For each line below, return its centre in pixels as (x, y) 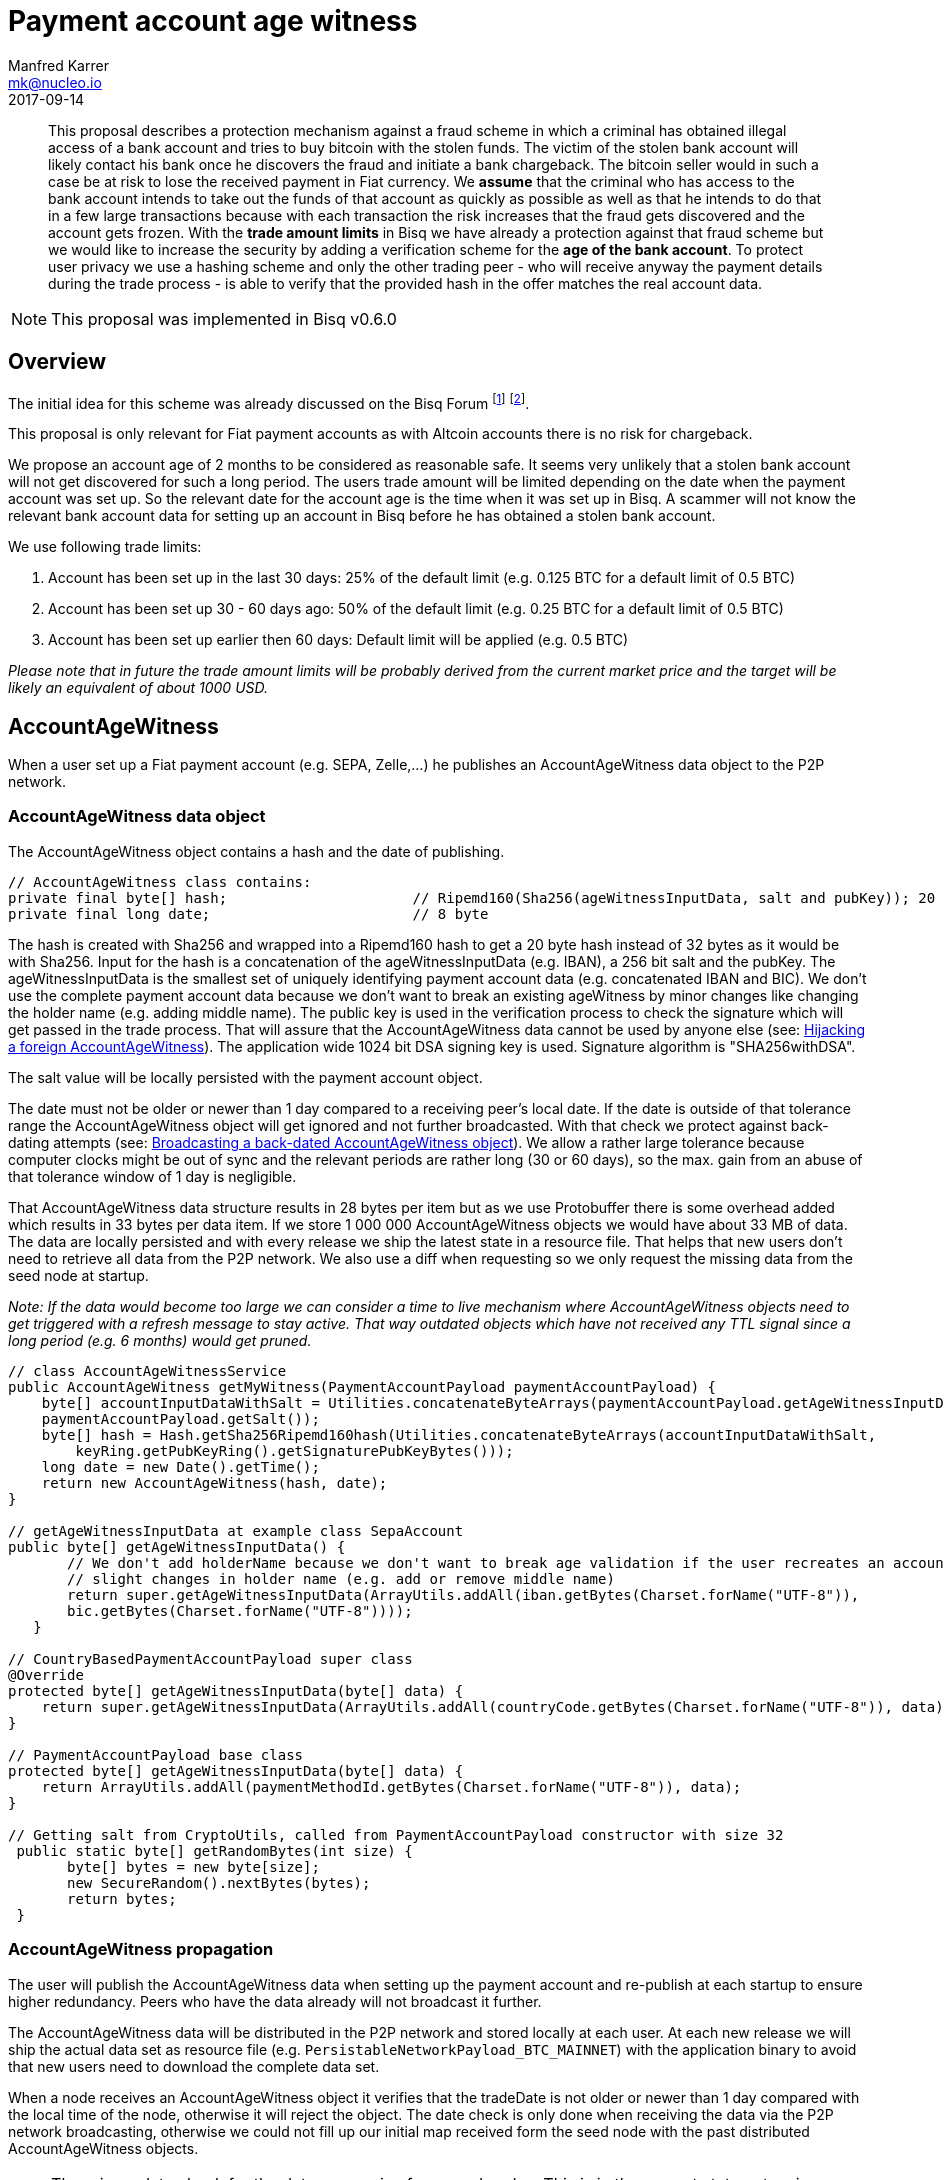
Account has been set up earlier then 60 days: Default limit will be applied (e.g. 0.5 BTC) (338, 640)
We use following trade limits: (105, 547)
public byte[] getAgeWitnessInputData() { (177, 1546)
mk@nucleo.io (55, 82)
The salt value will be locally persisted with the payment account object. (245, 1077)
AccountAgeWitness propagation (141, 1949)
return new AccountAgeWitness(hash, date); (214, 1482)
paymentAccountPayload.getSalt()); (180, 1418)
